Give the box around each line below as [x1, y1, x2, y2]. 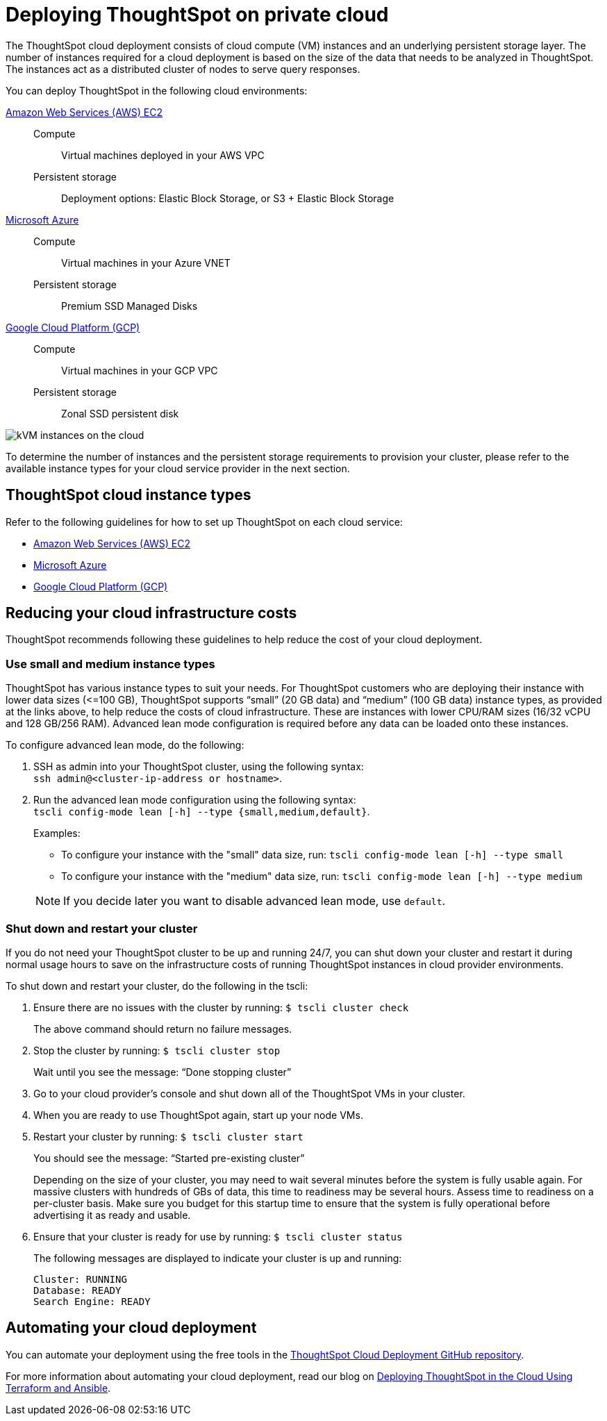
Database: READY [33, 1284, 122, 1296]
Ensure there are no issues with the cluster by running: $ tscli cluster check [33, 1001, 409, 1013]
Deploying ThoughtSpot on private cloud [6, 3, 389, 26]
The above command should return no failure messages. [33, 1022, 292, 1035]
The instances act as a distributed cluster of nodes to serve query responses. [6, 63, 360, 75]
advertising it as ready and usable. [33, 1208, 191, 1221]
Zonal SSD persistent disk [61, 407, 179, 419]
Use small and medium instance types [6, 656, 215, 671]
